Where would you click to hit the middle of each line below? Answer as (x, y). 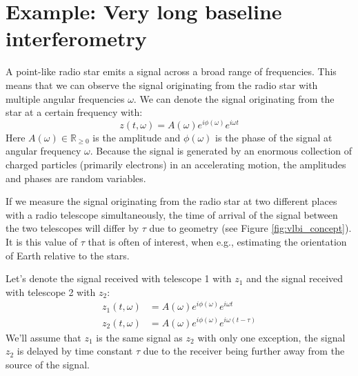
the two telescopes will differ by (72, 228)
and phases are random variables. (76, 178)
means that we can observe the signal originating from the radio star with (162, 85)
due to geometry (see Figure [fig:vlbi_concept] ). (250, 228)
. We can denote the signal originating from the (234, 98)
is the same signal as (139, 337)
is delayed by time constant (75, 351)
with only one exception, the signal (271, 337)
